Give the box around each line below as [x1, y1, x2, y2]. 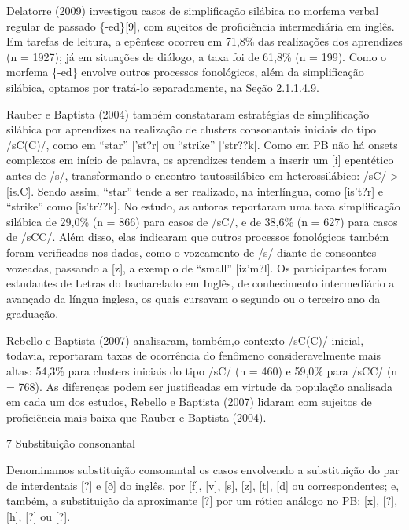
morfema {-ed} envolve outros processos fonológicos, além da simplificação [6, 64, 364, 80]
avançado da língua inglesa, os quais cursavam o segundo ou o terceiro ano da [6, 290, 381, 306]
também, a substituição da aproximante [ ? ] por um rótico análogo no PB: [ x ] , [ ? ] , [6, 492, 398, 509]
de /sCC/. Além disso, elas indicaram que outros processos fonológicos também [6, 228, 389, 245]
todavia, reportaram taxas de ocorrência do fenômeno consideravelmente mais [6, 347, 381, 364]
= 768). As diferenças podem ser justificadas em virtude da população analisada [6, 378, 392, 394]
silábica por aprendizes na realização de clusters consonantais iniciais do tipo [6, 121, 377, 137]
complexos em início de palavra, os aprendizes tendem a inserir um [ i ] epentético [6, 152, 394, 168]
